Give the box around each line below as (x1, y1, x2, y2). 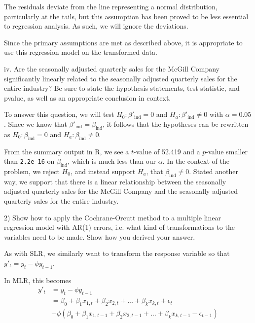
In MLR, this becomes (4, 275, 72, 285)
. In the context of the (162, 156, 229, 166)
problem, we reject (4, 166, 60, 176)
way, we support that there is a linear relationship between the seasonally (4, 176, 226, 186)
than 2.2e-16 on (4, 156, 55, 166)
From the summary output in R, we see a (4, 146, 129, 156)
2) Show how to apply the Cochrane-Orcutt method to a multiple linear (4, 212, 221, 222)
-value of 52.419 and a (134, 146, 200, 156)
